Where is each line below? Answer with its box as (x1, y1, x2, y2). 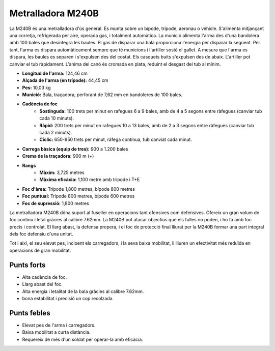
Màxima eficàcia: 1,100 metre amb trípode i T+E (39, 177, 140, 183)
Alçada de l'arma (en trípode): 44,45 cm (22, 77, 108, 83)
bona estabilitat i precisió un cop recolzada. (22, 295, 114, 301)
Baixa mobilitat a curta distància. (22, 329, 91, 335)
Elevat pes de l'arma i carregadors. (22, 322, 96, 328)
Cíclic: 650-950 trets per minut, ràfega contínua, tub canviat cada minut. (39, 136, 192, 142)
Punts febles (9, 308, 50, 317)
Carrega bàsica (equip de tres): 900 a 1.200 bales (22, 145, 128, 152)
